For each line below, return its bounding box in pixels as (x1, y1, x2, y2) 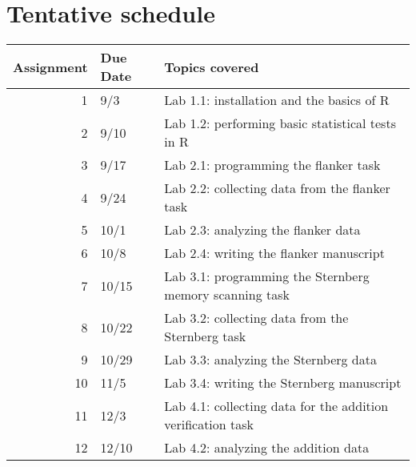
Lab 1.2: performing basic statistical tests (164, 114, 396, 133)
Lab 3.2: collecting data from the (164, 308, 349, 328)
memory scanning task (164, 285, 290, 304)
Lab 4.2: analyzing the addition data (164, 438, 370, 457)
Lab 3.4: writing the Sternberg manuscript (164, 373, 402, 393)
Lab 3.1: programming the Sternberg (164, 267, 370, 286)
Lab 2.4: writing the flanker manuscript (164, 244, 385, 263)
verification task (164, 415, 254, 434)
